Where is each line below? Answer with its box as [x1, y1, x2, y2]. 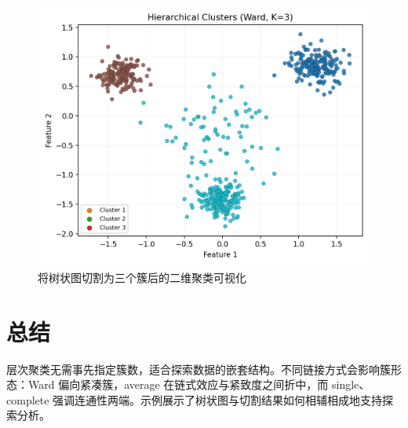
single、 [332, 376, 370, 393]
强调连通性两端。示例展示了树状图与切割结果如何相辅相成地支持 [53, 391, 383, 408]
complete [6, 391, 49, 408]
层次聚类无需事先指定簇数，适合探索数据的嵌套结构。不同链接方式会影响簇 [6, 360, 391, 377]
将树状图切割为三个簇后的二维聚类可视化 [38, 269, 246, 285]
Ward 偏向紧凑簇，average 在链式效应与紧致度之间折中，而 [27, 376, 329, 393]
